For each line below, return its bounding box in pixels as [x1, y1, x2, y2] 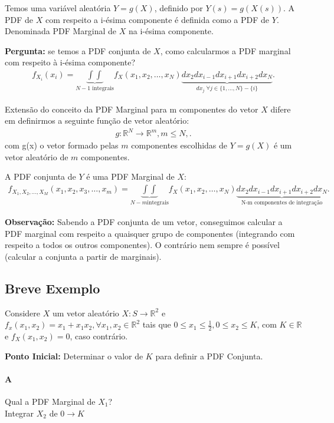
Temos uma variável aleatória [5, 2, 111, 14]
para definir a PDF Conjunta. [155, 349, 263, 362]
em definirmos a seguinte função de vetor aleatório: [5, 114, 189, 127]
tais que [142, 318, 171, 331]
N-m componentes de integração [241, 200, 323, 206]
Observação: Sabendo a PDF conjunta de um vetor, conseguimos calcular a [5, 215, 283, 227]
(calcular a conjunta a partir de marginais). [5, 250, 162, 262]
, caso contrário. [70, 329, 128, 342]
